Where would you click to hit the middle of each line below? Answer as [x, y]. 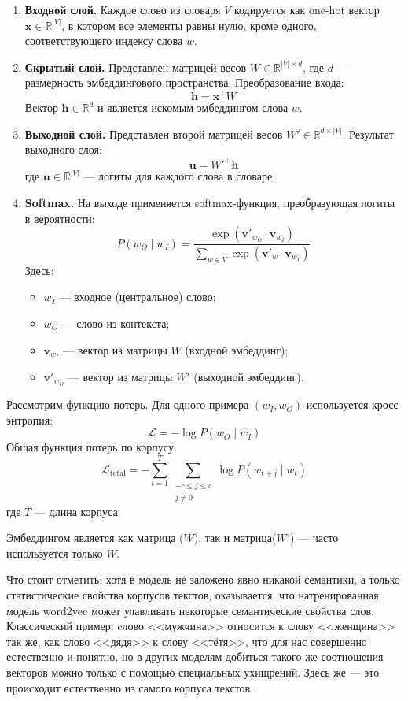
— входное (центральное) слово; [138, 297]
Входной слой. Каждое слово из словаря [123, 9]
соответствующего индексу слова [104, 41]
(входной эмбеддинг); [237, 349]
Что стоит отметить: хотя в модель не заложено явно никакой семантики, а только [203, 579]
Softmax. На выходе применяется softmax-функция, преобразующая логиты [210, 202]
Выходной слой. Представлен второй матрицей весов [154, 134]
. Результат [368, 134]
